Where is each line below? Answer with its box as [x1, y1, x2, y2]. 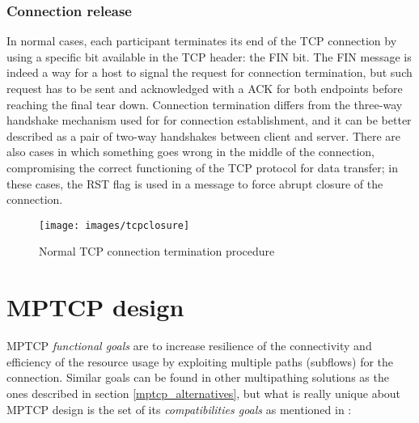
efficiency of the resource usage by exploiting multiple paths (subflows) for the [6, 353, 394, 370]
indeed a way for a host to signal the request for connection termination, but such [6, 64, 413, 81]
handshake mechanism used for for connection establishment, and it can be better [6, 112, 412, 129]
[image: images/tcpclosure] [39, 219, 190, 231]
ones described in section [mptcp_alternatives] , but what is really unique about [6, 384, 401, 401]
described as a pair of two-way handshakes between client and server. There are [6, 127, 401, 144]
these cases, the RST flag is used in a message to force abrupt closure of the [6, 175, 383, 192]
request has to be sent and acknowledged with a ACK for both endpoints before [6, 80, 403, 96]
